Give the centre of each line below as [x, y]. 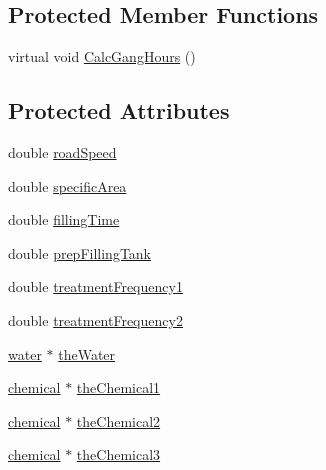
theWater [87, 353]
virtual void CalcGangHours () [102, 56]
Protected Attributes [119, 110]
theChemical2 [118, 420]
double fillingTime [64, 219]
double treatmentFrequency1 [95, 286]
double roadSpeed [62, 152]
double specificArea [67, 185]
